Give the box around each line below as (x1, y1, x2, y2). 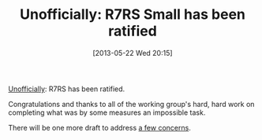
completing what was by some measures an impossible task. (8, 108, 206, 117)
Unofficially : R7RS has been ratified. (8, 84, 125, 94)
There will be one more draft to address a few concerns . (8, 123, 191, 132)
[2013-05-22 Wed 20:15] (92, 48, 173, 57)
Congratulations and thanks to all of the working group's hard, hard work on (8, 99, 255, 109)
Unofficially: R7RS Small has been (19, 6, 246, 24)
